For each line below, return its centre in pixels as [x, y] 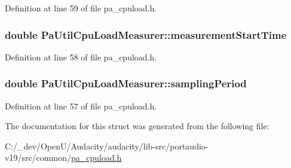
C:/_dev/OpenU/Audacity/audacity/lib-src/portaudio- [107, 146]
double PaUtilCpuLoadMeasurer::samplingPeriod [126, 83]
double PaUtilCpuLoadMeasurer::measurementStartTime [146, 34]
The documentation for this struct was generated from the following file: [137, 126]
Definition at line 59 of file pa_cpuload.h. [81, 8]
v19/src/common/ [38, 158]
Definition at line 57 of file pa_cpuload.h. [81, 106]
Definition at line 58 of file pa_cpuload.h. [81, 56]
